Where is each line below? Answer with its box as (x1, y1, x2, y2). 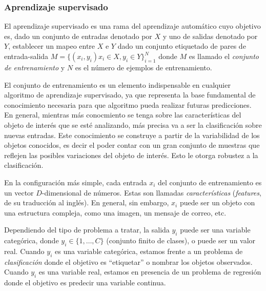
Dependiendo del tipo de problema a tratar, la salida (4, 224, 170, 235)
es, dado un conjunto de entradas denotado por (4, 30, 152, 41)
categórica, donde (4, 235, 59, 246)
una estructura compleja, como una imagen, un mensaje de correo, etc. (4, 207, 227, 218)
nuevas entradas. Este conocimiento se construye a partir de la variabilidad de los (4, 129, 260, 140)
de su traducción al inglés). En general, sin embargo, (4, 197, 169, 208)
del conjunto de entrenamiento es (158, 177, 262, 187)
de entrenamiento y (4, 62, 65, 72)
